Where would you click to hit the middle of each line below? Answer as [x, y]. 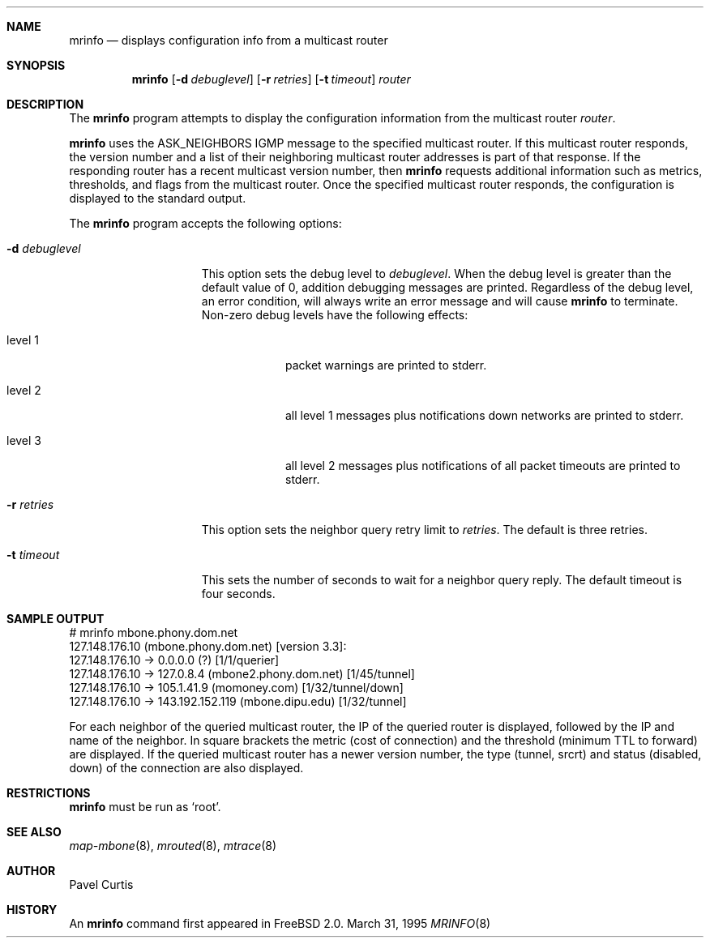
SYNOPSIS [36, 65]
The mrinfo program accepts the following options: [205, 223]
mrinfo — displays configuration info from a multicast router [229, 40]
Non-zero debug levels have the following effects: [335, 315]
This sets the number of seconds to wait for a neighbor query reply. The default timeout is [442, 580]
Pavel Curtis [101, 884]
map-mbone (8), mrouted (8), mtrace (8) [173, 846]
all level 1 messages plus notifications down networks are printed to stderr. [485, 415]
